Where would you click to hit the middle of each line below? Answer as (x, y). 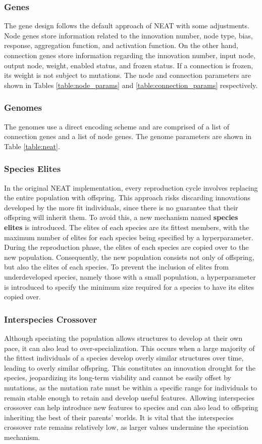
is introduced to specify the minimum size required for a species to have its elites (129, 286)
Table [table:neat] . (32, 146)
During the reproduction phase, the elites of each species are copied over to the (126, 247)
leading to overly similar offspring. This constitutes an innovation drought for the (130, 367)
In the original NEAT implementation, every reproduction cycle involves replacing (131, 187)
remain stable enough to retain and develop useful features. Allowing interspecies (129, 397)
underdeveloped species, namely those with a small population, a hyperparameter (130, 276)
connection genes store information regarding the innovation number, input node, (130, 55)
